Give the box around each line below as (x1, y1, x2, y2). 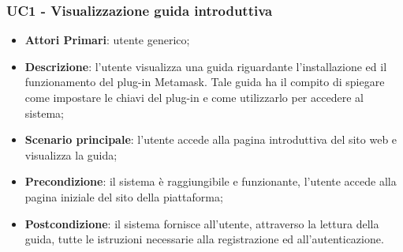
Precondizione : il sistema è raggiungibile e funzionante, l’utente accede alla (24, 173, 397, 190)
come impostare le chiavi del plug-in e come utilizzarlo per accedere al (24, 89, 364, 105)
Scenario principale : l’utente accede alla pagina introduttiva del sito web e (24, 131, 397, 148)
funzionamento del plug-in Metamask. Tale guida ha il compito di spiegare (24, 73, 385, 90)
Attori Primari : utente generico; (24, 32, 190, 48)
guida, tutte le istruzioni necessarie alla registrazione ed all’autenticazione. (24, 231, 384, 247)
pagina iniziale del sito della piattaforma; (24, 188, 223, 205)
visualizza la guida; (24, 146, 118, 163)
